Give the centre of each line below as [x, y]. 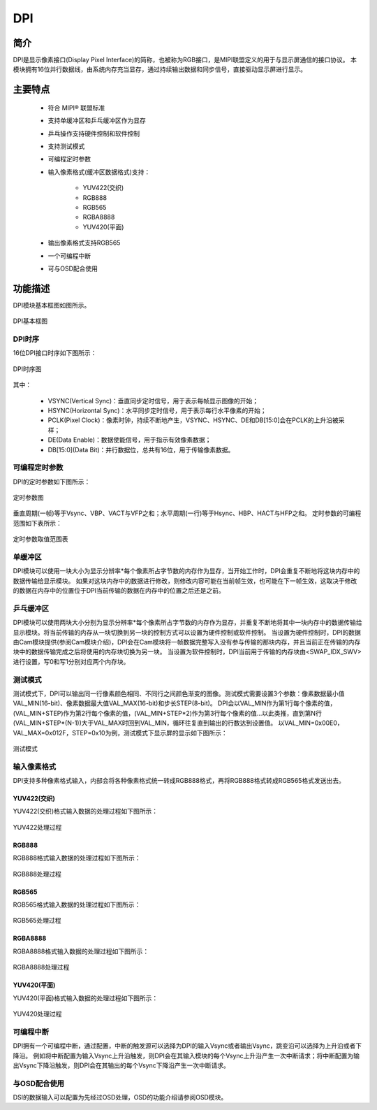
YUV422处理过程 [37, 827]
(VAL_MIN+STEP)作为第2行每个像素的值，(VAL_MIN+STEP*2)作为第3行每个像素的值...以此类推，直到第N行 [168, 713]
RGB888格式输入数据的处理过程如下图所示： [77, 858]
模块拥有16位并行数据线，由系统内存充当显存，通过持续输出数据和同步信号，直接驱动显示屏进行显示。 [160, 69]
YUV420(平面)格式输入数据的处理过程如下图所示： [86, 998]
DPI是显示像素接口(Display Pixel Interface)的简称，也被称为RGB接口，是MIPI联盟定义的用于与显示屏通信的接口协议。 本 [185, 60]
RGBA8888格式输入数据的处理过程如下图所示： [81, 951]
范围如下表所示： [37, 523]
